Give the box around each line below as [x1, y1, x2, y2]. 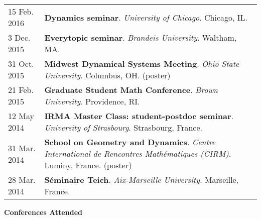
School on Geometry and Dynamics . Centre [44, 136, 216, 148]
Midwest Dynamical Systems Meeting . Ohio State [44, 58, 239, 69]
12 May [8, 110, 35, 122]
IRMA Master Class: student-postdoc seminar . [44, 110, 233, 122]
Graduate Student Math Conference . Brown [44, 84, 218, 95]
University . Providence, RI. [44, 95, 140, 107]
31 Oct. [8, 58, 34, 69]
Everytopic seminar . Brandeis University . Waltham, [44, 32, 237, 43]
